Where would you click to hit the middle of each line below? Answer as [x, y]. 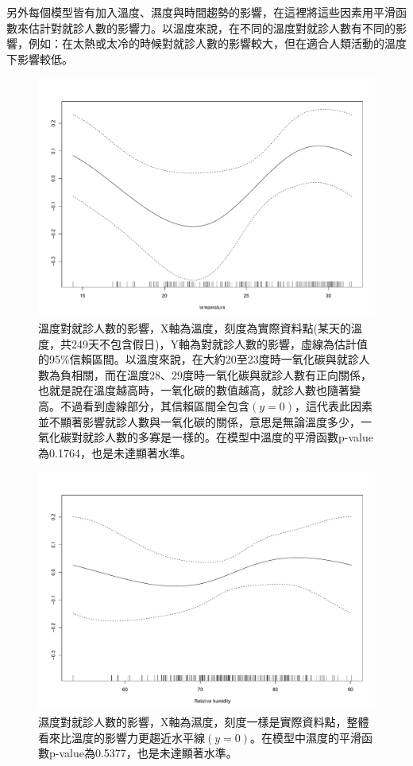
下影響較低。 [40, 58]
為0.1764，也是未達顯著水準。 [115, 452]
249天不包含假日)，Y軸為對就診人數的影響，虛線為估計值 [219, 343]
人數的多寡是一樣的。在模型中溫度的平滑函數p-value [239, 437]
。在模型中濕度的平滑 [306, 737]
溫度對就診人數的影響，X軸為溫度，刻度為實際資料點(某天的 [195, 328]
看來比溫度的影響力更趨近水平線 [122, 737]
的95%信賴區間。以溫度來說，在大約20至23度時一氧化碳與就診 [199, 359]
